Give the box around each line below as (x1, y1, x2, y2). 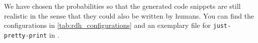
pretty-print (4, 32, 47, 39)
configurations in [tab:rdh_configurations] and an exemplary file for (4, 20, 211, 30)
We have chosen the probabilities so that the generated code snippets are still (4, 1, 241, 11)
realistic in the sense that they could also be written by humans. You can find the (4, 10, 254, 21)
